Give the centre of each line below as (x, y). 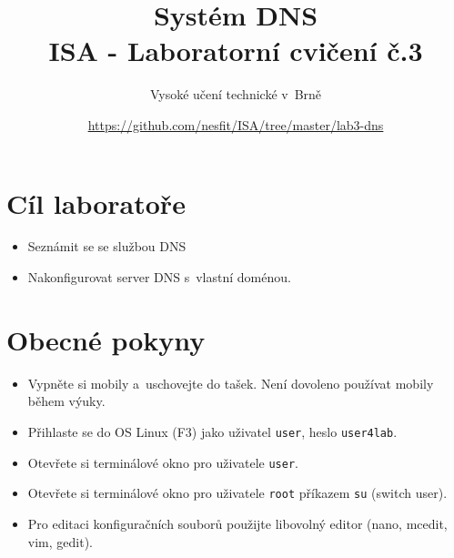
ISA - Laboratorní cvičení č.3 (236, 51)
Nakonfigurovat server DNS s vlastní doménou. (159, 277)
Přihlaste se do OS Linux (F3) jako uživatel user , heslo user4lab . (212, 431)
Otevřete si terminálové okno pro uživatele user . (163, 462)
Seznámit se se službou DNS (107, 246)
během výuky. (66, 401)
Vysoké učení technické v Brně (236, 94)
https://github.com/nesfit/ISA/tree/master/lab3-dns (236, 124)
